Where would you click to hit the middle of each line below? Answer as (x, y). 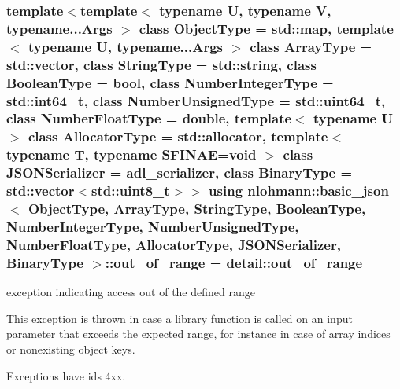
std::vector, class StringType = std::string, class (161, 64)
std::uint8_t (131, 191)
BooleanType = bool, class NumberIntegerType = (170, 82)
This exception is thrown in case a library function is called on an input (180, 318)
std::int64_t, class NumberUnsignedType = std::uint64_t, (196, 100)
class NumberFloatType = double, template (149, 118)
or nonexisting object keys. (71, 349)
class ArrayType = (311, 46)
